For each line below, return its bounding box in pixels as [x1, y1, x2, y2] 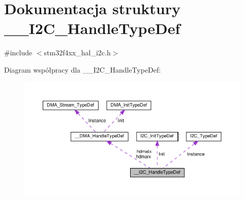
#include [4, 47, 33, 58]
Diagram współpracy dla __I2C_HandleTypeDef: [4, 64, 161, 75]
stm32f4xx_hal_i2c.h [44, 47, 111, 58]
